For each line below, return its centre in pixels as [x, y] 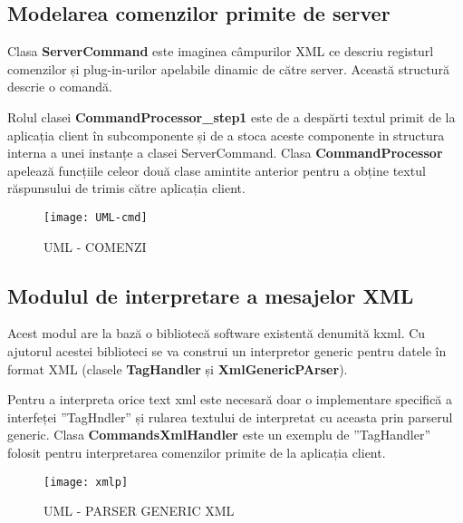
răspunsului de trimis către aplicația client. [126, 188]
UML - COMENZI [95, 246]
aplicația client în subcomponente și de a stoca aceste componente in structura [226, 135]
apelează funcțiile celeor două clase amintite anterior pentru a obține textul [217, 170]
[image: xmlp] [86, 482]
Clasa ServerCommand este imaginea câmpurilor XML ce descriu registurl [221, 51]
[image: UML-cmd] [96, 217]
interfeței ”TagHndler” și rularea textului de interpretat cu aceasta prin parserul [230, 416]
